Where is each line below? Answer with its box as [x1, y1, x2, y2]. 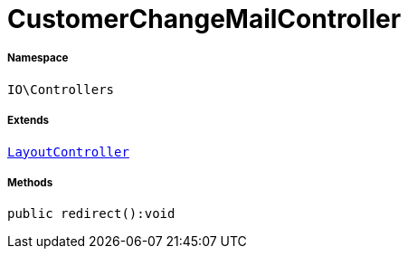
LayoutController [7, 144, 129, 159]
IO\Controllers [7, 81, 115, 97]
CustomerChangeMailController [7, 4, 402, 34]
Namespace [7, 52, 69, 65]
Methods [7, 175, 53, 189]
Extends [7, 114, 50, 128]
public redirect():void [7, 206, 176, 222]
